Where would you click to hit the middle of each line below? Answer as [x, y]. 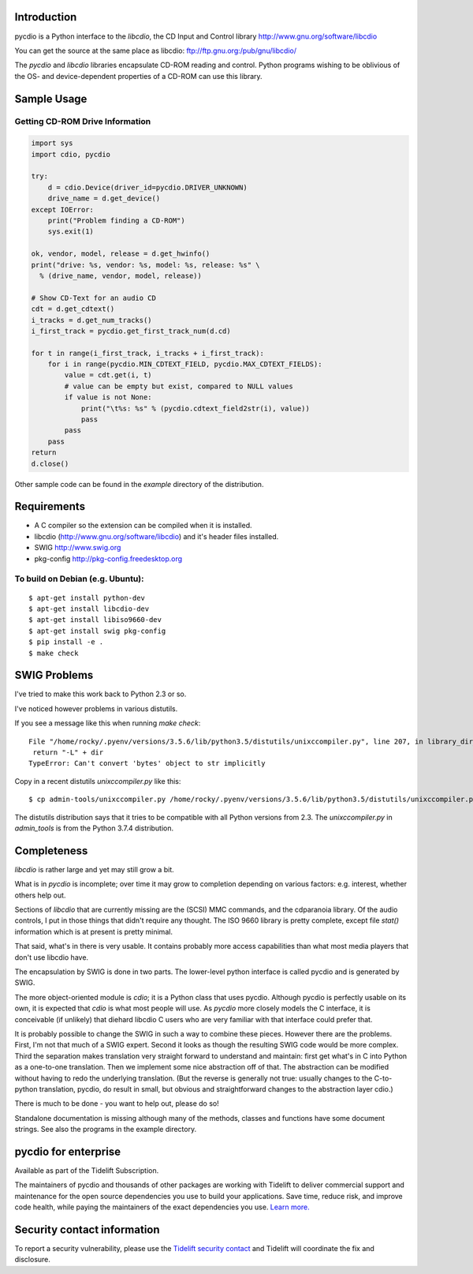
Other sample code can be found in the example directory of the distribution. [139, 484]
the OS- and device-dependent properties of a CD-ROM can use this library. [139, 76]
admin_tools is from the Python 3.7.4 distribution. [94, 828]
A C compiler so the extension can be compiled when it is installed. [143, 526]
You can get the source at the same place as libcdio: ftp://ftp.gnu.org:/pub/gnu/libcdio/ [156, 51]
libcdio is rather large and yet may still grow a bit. [94, 869]
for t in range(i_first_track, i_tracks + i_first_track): [147, 353]
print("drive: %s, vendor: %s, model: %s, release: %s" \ [145, 265]
